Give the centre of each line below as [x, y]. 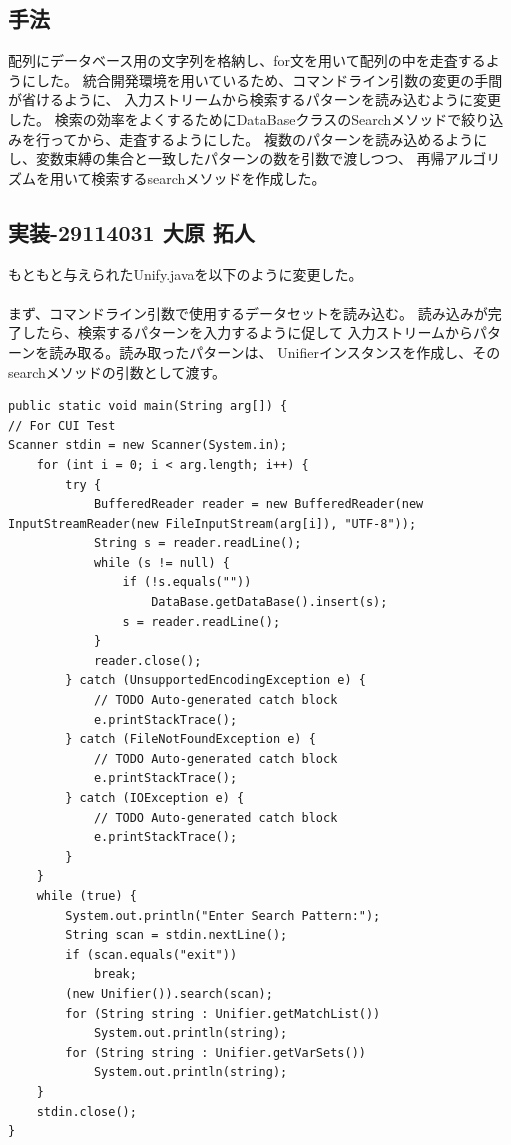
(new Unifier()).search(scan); [169, 993]
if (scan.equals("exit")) [151, 954]
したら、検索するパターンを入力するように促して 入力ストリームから [247, 332]
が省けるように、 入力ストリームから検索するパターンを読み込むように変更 [255, 99]
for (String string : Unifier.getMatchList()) [223, 1013]
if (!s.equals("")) [187, 582]
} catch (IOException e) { [155, 798]
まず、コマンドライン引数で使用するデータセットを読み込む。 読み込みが [248, 312]
